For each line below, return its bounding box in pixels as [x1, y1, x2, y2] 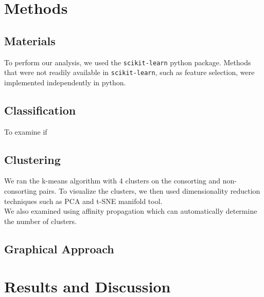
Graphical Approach [4, 240, 114, 256]
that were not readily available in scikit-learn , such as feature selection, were [4, 67, 255, 78]
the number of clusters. [4, 215, 77, 226]
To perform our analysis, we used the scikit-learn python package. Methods [4, 57, 251, 67]
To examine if [4, 126, 47, 137]
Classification [4, 102, 76, 118]
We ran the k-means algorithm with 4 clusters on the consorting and [4, 175, 221, 186]
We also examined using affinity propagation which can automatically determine [4, 206, 257, 216]
